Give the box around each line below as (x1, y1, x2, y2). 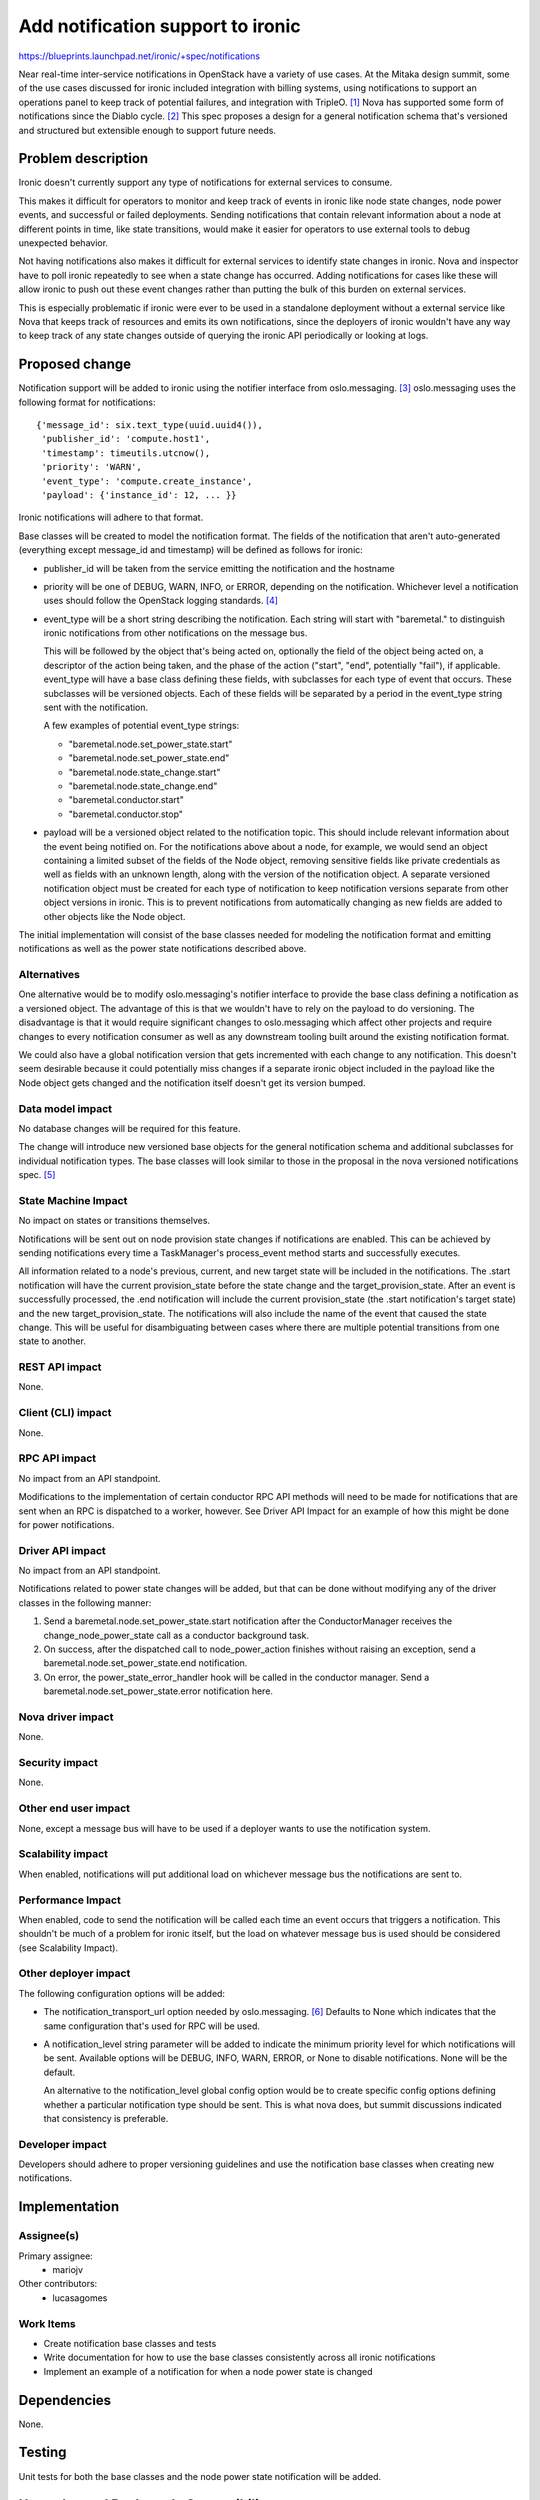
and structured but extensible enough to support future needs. (18, 124, 277, 136)
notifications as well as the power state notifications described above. (18, 943, 307, 955)
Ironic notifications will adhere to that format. (18, 511, 204, 524)
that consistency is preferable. (43, 2112, 169, 2124)
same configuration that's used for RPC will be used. (43, 2020, 260, 2032)
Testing (18, 2444, 67, 2461)
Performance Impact (18, 1893, 122, 1907)
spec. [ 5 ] (18, 1169, 56, 1181)
